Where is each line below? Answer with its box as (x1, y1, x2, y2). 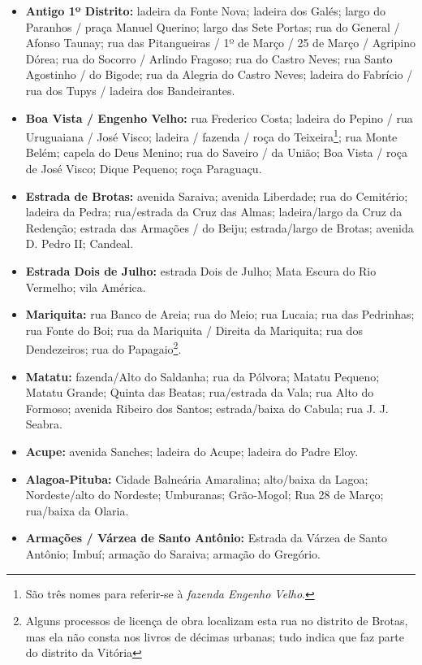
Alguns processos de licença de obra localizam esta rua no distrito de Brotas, (25, 612, 408, 629)
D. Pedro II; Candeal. (25, 235, 134, 252)
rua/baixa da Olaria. (25, 502, 129, 519)
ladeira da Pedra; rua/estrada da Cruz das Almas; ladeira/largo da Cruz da (25, 203, 403, 220)
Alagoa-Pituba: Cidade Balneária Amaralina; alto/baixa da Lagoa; (25, 470, 368, 487)
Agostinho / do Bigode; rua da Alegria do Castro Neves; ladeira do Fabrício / (25, 66, 413, 83)
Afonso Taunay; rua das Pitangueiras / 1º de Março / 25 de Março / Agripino (25, 34, 416, 51)
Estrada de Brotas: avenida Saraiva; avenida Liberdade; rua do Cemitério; (25, 187, 408, 204)
